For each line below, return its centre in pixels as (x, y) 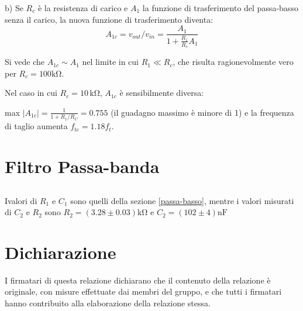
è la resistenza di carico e (83, 8)
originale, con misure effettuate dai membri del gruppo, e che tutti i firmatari (143, 291)
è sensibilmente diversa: (162, 93)
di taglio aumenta (36, 126)
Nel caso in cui (31, 93)
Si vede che (25, 62)
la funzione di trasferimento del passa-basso (220, 8)
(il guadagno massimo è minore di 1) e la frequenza (202, 112)
